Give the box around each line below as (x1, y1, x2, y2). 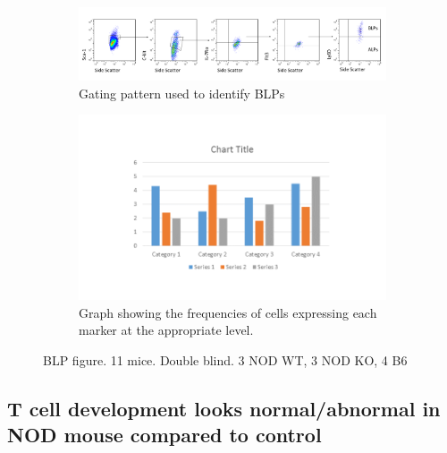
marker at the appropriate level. (79, 321, 254, 339)
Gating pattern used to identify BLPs (79, 83, 285, 102)
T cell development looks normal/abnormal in (7, 394, 441, 422)
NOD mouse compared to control (7, 421, 322, 449)
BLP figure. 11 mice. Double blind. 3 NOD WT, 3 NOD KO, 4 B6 (43, 350, 408, 369)
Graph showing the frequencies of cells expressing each (79, 303, 377, 321)
